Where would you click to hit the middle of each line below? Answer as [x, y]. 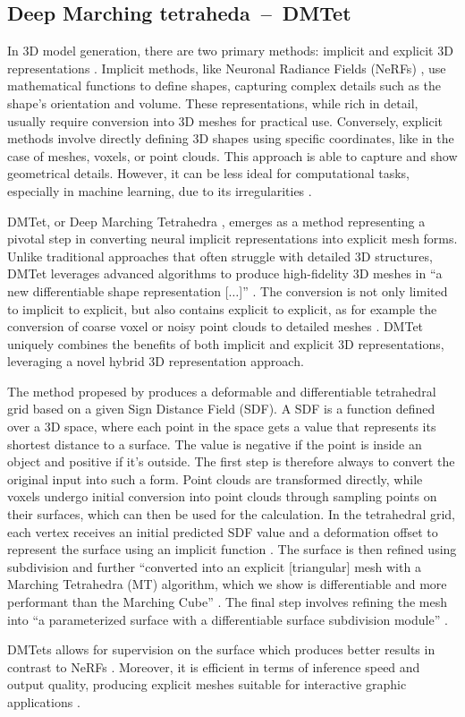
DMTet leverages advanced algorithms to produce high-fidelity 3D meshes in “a [225, 273]
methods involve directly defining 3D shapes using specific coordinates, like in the [231, 138]
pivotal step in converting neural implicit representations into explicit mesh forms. [232, 239]
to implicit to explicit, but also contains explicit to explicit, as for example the [222, 308]
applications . [44, 701]
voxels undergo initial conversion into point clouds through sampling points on [222, 496]
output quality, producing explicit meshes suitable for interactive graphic [207, 684]
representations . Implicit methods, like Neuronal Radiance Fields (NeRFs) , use [227, 68]
